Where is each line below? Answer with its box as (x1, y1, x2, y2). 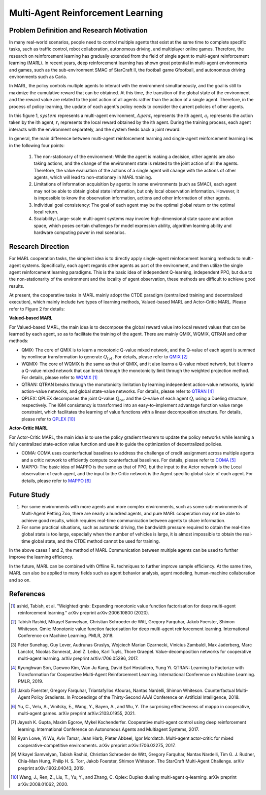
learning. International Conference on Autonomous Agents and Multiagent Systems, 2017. (18, 726, 199, 732)
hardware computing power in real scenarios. (33, 229, 126, 235)
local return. (33, 209, 59, 215)
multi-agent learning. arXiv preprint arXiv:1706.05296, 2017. (18, 655, 139, 661)
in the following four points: (9, 142, 65, 148)
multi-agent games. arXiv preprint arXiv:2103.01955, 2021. (18, 711, 136, 717)
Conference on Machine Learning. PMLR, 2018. (18, 633, 114, 639)
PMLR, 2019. (18, 679, 44, 684)
